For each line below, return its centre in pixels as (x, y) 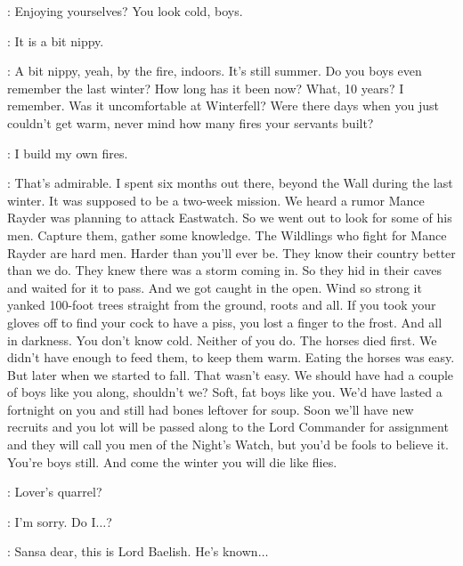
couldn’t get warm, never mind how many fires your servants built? (191, 122)
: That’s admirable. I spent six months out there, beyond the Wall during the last (230, 183)
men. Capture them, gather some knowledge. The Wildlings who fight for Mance (227, 234)
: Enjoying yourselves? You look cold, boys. (125, 11)
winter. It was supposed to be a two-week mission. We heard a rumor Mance (216, 200)
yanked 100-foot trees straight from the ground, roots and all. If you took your (222, 305)
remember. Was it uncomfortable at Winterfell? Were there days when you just (223, 105)
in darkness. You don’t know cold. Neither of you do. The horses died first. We (222, 340)
